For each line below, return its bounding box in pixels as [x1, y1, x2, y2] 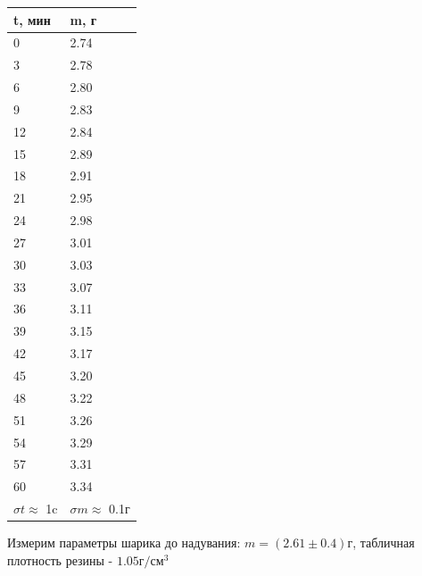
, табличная [352, 533, 415, 552]
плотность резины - [7, 550, 113, 569]
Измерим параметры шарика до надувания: [7, 533, 241, 552]
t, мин [13, 10, 51, 29]
